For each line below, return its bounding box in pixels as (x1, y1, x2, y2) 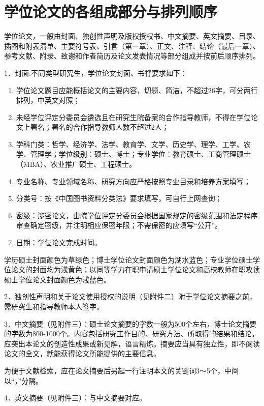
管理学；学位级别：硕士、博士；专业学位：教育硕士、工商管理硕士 (30, 149, 251, 159)
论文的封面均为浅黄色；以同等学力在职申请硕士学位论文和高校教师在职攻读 (11, 264, 260, 275)
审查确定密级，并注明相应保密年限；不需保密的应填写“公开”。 (16, 220, 222, 230)
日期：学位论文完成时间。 (16, 237, 102, 248)
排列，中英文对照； (16, 95, 80, 105)
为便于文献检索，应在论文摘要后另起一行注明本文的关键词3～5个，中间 (4, 365, 239, 375)
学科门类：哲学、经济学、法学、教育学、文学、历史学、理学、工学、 (16, 138, 244, 149)
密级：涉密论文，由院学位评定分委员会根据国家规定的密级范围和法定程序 (16, 210, 258, 220)
